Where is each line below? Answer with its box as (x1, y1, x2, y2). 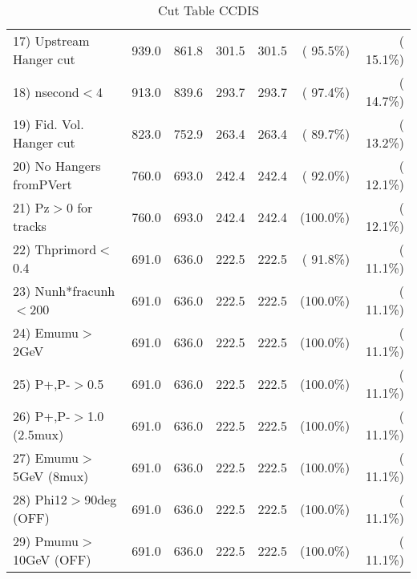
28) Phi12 (13, 490, 67, 508)
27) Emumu (13, 448, 79, 467)
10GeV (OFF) (13, 550, 91, 569)
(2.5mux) (13, 425, 64, 443)
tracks (13, 217, 47, 235)
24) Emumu (13, 323, 79, 342)
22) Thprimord (13, 240, 97, 258)
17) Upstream (13, 31, 90, 50)
